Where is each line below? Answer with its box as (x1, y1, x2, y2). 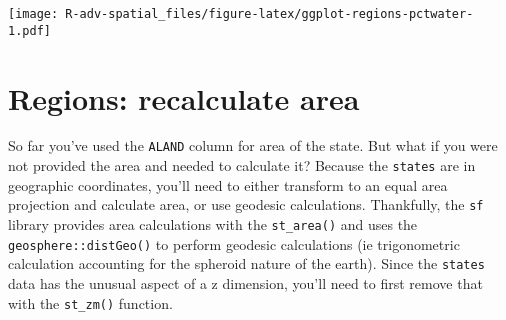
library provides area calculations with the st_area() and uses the (8, 214, 418, 234)
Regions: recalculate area (8, 77, 360, 118)
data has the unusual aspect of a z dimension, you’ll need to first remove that (8, 272, 483, 293)
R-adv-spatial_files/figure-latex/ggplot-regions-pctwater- (65, 7, 474, 21)
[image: (8, 7, 59, 21)
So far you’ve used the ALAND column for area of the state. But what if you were (8, 135, 498, 156)
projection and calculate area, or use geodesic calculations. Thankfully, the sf (8, 194, 484, 215)
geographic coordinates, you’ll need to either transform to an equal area (8, 174, 448, 195)
